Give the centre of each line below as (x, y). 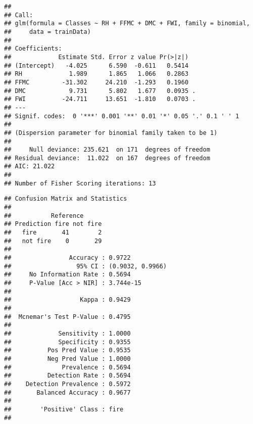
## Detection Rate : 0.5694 (67, 376)
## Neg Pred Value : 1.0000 (67, 359)
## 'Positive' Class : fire (64, 409)
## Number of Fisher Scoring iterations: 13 (80, 183)
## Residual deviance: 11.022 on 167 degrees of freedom (107, 158)
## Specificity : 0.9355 (67, 342)
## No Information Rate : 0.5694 (67, 275)
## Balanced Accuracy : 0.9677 (67, 392)
